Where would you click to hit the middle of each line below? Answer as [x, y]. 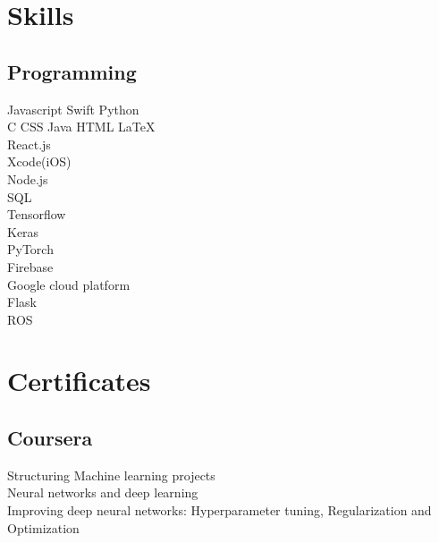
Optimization [43, 527]
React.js [29, 144]
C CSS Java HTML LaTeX [81, 127]
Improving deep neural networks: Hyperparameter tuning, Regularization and [219, 510]
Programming [72, 71]
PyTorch [30, 249]
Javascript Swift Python [73, 109]
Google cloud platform [69, 284]
